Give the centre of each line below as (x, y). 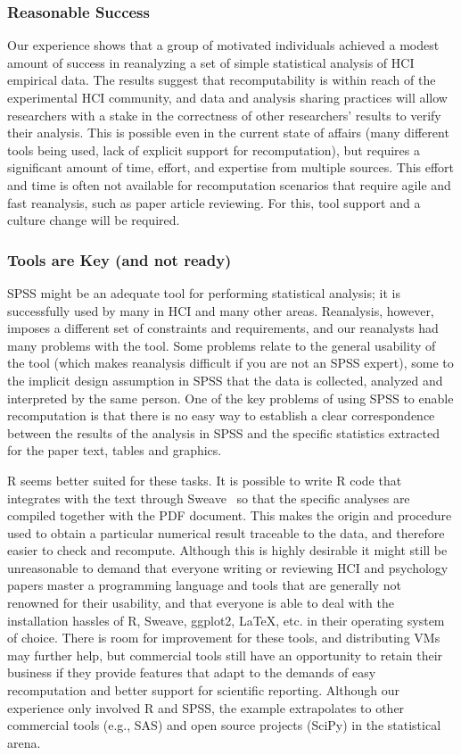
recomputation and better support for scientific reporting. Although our (203, 690)
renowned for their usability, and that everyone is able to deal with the (201, 603)
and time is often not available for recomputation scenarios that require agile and (229, 184)
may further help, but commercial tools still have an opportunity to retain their (225, 655)
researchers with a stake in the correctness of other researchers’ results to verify (224, 115)
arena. (24, 742)
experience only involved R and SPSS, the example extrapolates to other (206, 707)
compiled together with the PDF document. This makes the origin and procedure (230, 515)
